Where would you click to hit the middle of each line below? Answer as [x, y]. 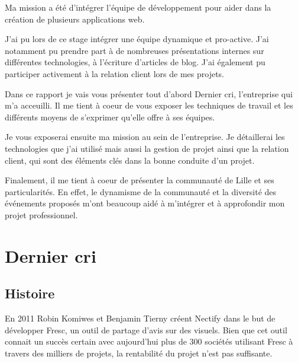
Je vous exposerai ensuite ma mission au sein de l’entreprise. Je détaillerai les [145, 137]
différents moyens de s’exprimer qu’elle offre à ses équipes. [110, 117]
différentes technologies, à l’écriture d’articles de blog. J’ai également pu [135, 62]
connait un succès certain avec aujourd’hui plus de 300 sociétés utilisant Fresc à [149, 341]
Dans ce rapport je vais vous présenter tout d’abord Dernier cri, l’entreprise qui [149, 93]
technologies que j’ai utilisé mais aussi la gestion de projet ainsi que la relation [147, 148]
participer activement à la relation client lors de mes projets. [115, 73]
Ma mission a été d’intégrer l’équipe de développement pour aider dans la [138, 7]
